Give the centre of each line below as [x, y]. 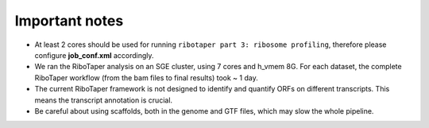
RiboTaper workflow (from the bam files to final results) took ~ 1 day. [146, 78]
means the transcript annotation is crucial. [104, 100]
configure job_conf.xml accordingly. [94, 55]
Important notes [69, 21]
